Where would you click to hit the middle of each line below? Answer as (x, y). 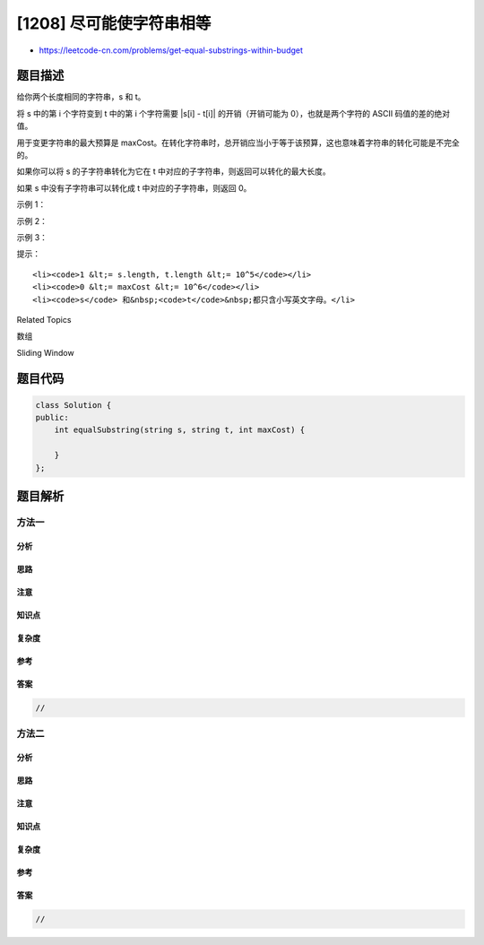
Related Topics (44, 319)
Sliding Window (46, 352)
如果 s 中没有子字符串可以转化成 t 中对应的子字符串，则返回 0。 (134, 187)
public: (52, 418)
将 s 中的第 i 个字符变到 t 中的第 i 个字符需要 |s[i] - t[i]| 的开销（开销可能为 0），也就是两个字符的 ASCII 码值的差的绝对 (233, 113)
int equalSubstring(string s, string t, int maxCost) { (180, 430)
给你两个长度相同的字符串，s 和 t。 (81, 97)
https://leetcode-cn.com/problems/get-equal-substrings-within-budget (171, 50)
